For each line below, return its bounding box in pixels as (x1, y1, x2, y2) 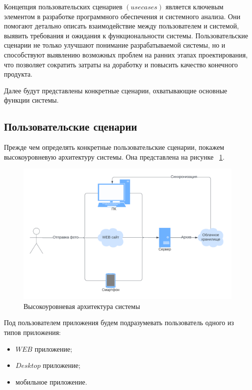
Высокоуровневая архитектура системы (24, 301, 140, 311)
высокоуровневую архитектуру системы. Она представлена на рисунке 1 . (4, 151, 225, 162)
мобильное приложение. (15, 376, 87, 387)
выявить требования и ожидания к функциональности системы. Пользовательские (4, 30, 248, 40)
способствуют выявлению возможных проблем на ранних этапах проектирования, (4, 49, 248, 59)
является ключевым (165, 1, 224, 11)
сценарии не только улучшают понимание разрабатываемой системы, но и (4, 40, 226, 50)
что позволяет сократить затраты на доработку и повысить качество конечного (4, 59, 238, 69)
